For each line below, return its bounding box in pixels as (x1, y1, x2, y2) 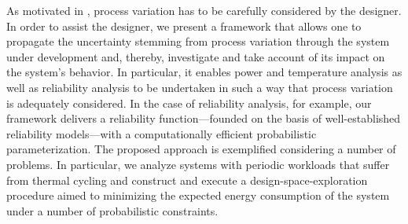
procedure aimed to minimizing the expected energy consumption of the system (6, 187, 390, 204)
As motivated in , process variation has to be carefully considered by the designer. (6, 2, 402, 18)
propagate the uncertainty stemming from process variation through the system (6, 33, 390, 50)
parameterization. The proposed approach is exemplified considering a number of (6, 141, 396, 157)
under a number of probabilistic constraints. (6, 202, 219, 218)
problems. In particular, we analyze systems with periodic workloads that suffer (6, 156, 390, 172)
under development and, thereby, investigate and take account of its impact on (6, 48, 385, 64)
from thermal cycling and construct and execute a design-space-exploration (6, 171, 368, 188)
